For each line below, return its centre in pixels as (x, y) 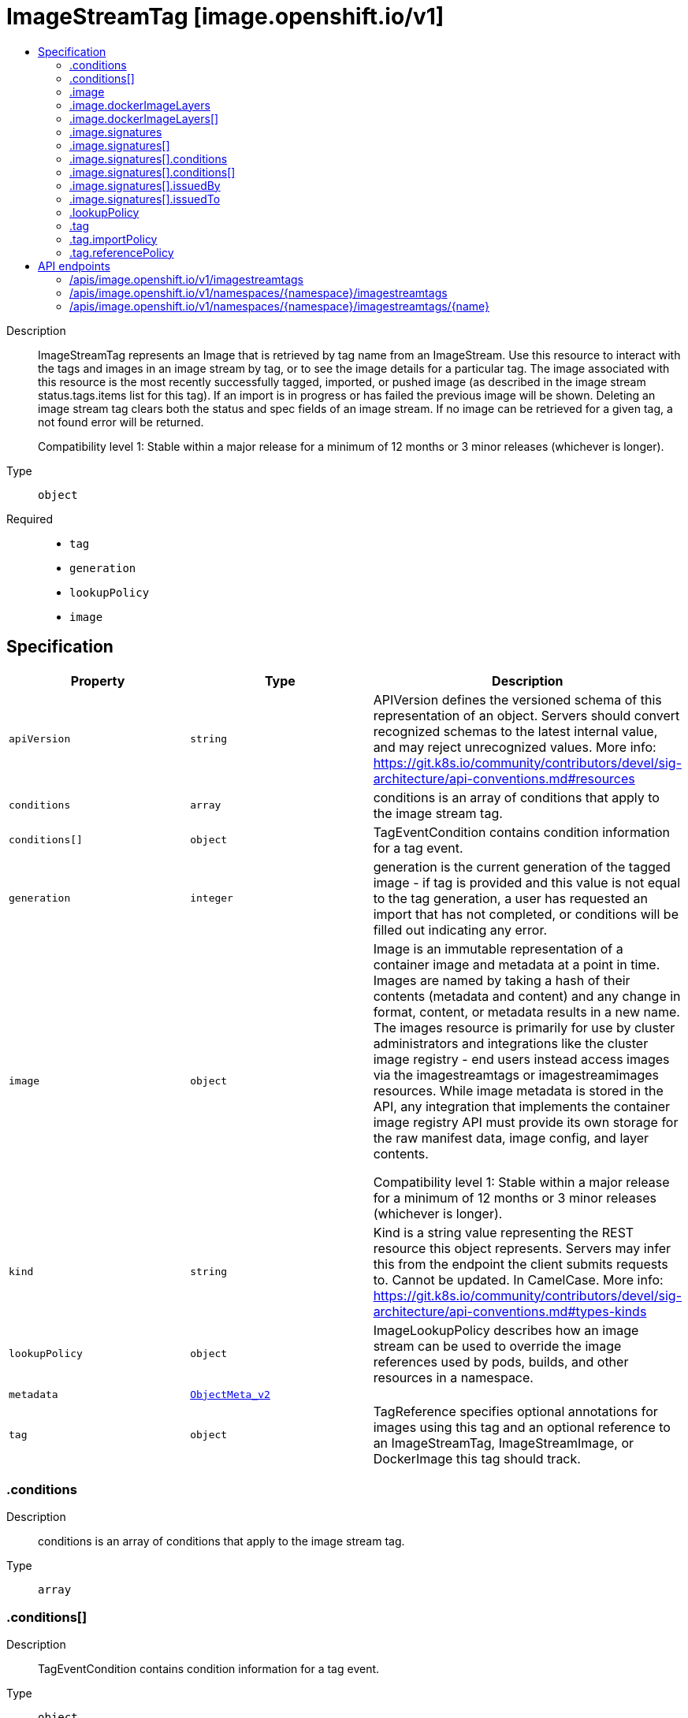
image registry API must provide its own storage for (526, 1122)
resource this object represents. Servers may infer (522, 1248)
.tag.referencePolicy (122, 252)
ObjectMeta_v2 (230, 1394)
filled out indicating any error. (460, 930)
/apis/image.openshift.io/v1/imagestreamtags (186, 279)
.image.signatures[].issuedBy (145, 185)
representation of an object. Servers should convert (526, 715)
